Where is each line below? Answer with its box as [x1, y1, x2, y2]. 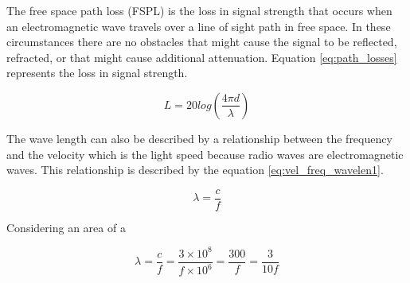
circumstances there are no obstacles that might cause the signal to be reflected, [6, 33, 397, 50]
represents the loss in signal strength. [6, 64, 188, 81]
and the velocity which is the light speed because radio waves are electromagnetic [6, 145, 404, 162]
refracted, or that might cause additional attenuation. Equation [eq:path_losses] [6, 48, 397, 65]
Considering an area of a [6, 219, 126, 235]
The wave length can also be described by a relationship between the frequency [6, 130, 392, 146]
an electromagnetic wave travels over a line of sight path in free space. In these [6, 17, 391, 34]
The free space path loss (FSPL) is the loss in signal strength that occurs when [6, 2, 392, 18]
